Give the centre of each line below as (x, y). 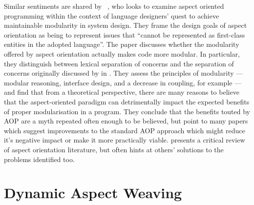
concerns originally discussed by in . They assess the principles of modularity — (124, 73)
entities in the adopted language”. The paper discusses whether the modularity (122, 44)
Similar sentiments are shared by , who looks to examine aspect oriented (114, 6)
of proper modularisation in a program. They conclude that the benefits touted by (127, 111)
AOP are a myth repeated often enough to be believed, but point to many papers (126, 121)
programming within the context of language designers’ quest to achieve (112, 15)
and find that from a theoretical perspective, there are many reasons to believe (122, 92)
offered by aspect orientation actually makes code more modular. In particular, (122, 53)
